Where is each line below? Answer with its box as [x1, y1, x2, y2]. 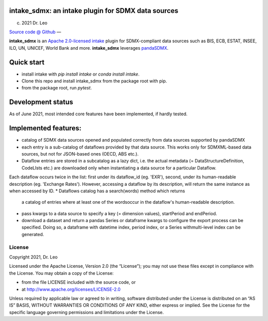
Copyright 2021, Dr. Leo [9, 254, 58, 260]
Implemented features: [9, 124, 82, 133]
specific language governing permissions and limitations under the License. [9, 309, 164, 315]
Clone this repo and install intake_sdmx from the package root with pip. [21, 78, 167, 84]
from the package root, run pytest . [21, 85, 92, 91]
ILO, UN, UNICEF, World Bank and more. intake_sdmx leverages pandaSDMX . [9, 45, 169, 51]
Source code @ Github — [9, 29, 62, 35]
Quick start [9, 58, 45, 67]
